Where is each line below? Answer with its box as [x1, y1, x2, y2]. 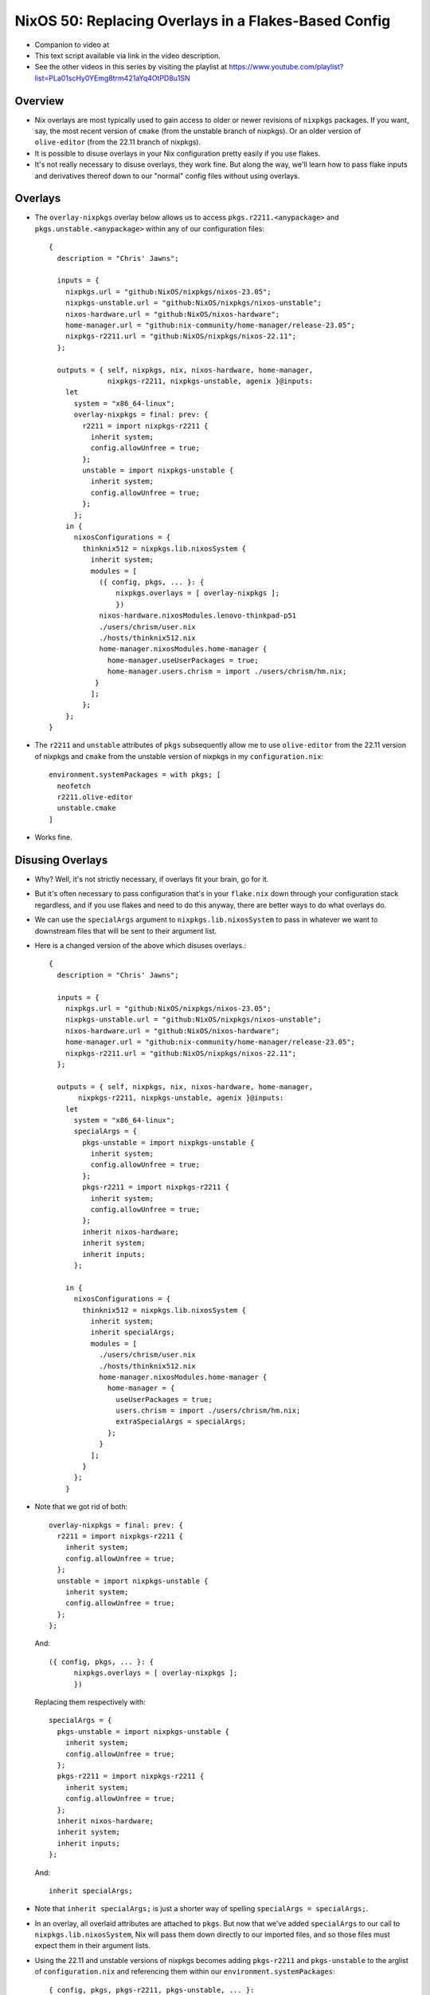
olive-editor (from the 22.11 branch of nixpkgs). [34, 137, 201, 147]
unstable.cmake [57, 804, 116, 813]
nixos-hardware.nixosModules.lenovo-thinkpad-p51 [99, 611, 297, 620]
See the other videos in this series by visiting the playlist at [34, 62, 228, 72]
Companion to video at [34, 40, 110, 49]
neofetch [57, 781, 92, 790]
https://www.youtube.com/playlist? [229, 62, 344, 72]
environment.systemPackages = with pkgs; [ [49, 770, 221, 780]
